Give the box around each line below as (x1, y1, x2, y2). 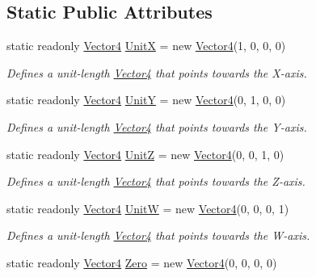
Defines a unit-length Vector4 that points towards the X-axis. (6, 64, 307, 81)
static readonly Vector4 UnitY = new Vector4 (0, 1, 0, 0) (6, 91, 286, 108)
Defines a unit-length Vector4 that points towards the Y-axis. (6, 118, 307, 135)
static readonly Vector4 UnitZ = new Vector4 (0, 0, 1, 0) (6, 145, 284, 162)
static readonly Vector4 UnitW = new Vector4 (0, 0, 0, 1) (6, 199, 289, 216)
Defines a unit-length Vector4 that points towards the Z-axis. (6, 173, 305, 190)
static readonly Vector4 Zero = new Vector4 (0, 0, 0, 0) (6, 254, 277, 271)
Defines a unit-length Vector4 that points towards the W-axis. (6, 227, 310, 244)
